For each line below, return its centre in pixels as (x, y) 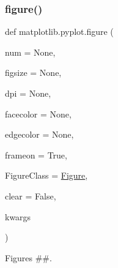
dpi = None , (28, 93)
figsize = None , (33, 73)
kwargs (18, 216)
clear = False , (31, 195)
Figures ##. (28, 257)
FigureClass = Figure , (46, 175)
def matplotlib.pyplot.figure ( (59, 32)
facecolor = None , (38, 114)
